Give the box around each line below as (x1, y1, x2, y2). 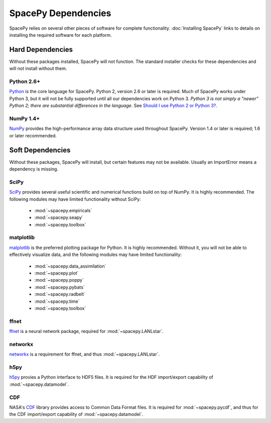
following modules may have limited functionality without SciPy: (9, 196, 141, 202)
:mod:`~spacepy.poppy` (34, 277, 84, 283)
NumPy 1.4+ (9, 115, 40, 122)
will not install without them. (9, 65, 67, 71)
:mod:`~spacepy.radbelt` (34, 291, 85, 297)
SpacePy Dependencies (9, 8, 111, 19)
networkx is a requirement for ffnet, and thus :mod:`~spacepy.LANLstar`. (9, 351, 160, 357)
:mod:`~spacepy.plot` (34, 270, 79, 276)
